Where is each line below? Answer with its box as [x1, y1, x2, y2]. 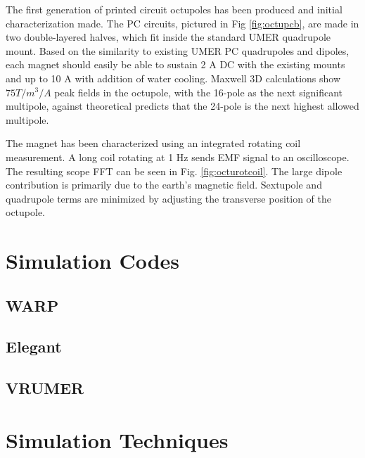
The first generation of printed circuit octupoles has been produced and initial [6, 2, 342, 16]
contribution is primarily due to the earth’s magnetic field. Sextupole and [6, 177, 322, 192]
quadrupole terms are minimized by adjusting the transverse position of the [6, 191, 331, 205]
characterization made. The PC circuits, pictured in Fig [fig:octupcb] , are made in [6, 15, 359, 30]
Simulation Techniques [6, 425, 229, 454]
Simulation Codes [6, 246, 180, 275]
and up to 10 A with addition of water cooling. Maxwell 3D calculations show [6, 70, 341, 85]
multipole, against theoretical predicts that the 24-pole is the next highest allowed [6, 98, 359, 113]
